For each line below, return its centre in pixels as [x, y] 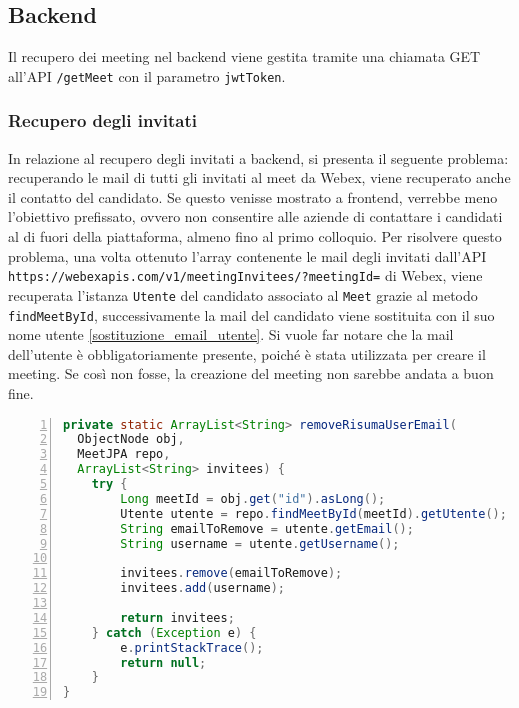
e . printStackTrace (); [192, 647]
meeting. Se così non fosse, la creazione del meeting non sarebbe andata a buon [251, 373]
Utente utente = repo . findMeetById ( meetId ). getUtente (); [313, 513]
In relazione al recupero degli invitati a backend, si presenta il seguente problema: [258, 157]
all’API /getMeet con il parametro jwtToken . [147, 75]
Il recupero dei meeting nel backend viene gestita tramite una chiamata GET [244, 56]
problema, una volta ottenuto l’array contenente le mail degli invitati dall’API [247, 255]
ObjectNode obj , [131, 439]
